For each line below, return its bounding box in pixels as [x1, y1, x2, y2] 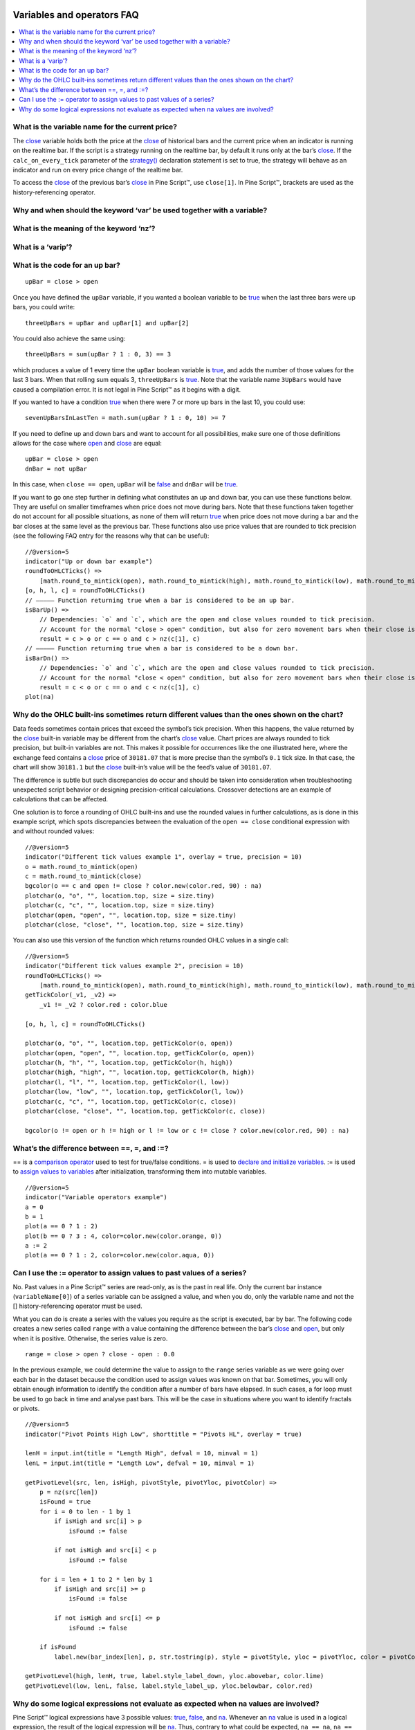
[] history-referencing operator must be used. [12, 1302, 142, 1311]
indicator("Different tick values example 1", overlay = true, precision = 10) [25, 853, 302, 861]
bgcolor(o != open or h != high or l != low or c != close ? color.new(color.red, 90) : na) [25, 1127, 350, 1134]
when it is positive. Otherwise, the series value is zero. [12, 1334, 168, 1342]
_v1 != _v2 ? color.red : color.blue [39, 1001, 167, 1008]
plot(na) [25, 693, 55, 701]
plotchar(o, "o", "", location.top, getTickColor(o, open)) [25, 1039, 233, 1048]
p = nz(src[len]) [39, 1488, 98, 1496]
